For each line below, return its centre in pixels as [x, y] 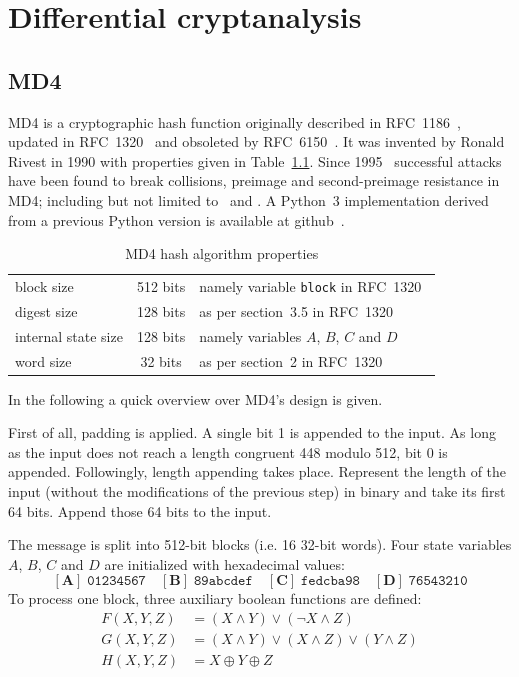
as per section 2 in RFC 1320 [291, 360]
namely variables [250, 335]
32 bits [161, 360]
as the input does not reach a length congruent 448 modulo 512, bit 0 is [228, 451]
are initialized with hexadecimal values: [224, 563]
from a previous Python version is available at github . [176, 219]
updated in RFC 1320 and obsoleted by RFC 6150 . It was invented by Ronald [256, 141]
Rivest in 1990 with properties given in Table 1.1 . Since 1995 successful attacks [255, 160]
